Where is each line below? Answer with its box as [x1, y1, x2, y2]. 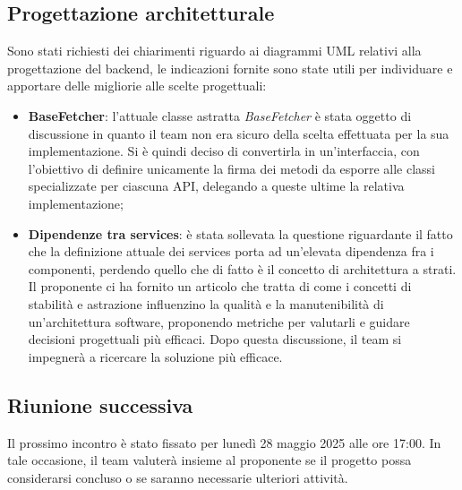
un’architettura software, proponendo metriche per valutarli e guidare [28, 312, 410, 331]
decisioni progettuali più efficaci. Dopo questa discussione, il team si [28, 330, 402, 348]
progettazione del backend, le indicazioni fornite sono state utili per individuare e [7, 58, 453, 77]
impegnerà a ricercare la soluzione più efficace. [28, 347, 283, 365]
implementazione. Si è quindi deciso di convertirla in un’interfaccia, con [28, 142, 420, 160]
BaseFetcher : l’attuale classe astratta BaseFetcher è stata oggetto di [28, 106, 412, 125]
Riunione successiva [7, 391, 193, 418]
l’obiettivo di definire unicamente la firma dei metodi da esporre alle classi [28, 159, 436, 177]
